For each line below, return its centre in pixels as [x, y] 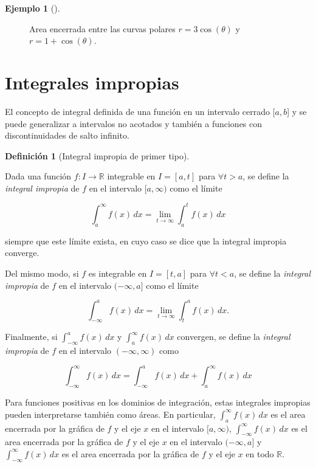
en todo [260, 453]
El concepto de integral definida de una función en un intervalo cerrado [137, 111]
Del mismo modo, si [42, 273]
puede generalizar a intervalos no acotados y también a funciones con [134, 123]
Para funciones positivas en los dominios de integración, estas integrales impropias [158, 402]
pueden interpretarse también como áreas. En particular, [110, 414]
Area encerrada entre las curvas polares [102, 28]
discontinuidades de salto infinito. [67, 135]
